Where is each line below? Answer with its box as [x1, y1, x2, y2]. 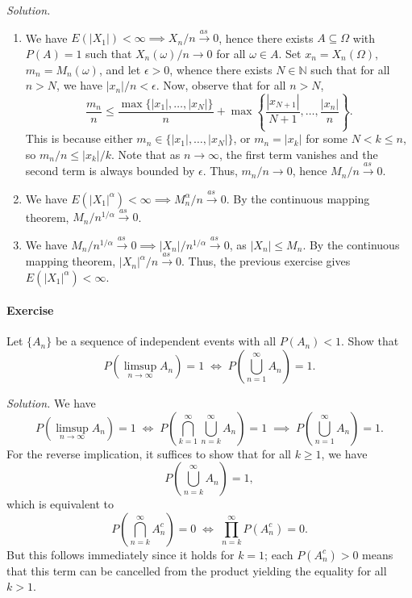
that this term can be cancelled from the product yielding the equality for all [6, 562, 387, 579]
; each [264, 546, 293, 562]
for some [306, 130, 348, 147]
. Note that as [111, 145, 181, 162]
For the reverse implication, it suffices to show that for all [6, 445, 291, 462]
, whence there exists [169, 61, 273, 77]
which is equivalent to [6, 496, 114, 512]
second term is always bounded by [25, 162, 195, 179]
